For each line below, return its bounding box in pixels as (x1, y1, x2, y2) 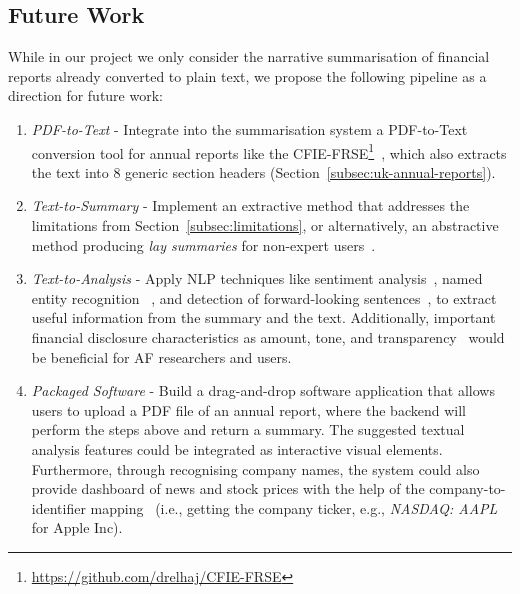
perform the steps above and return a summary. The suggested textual (31, 419, 465, 440)
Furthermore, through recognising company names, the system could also (31, 458, 480, 479)
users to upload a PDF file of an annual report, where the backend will (31, 399, 466, 420)
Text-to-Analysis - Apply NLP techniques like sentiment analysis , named (31, 268, 483, 289)
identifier (31, 497, 86, 518)
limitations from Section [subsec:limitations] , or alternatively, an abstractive (31, 215, 499, 236)
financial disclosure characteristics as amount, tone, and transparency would (31, 326, 505, 347)
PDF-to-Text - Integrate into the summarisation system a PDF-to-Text (31, 118, 468, 139)
